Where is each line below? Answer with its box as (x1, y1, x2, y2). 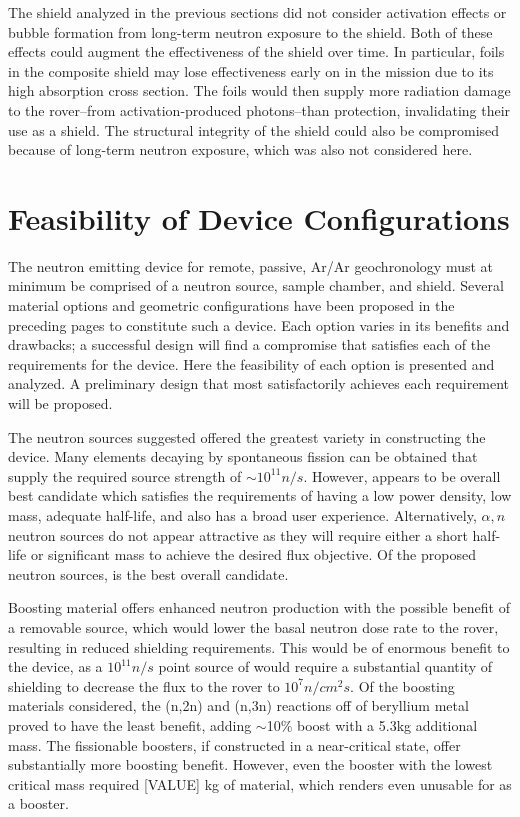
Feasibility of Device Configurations (8, 197, 510, 238)
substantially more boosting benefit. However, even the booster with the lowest (8, 754, 493, 775)
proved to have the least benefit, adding (8, 714, 252, 735)
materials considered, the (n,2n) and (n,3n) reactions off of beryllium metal (8, 695, 469, 716)
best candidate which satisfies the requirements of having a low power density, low (8, 485, 512, 506)
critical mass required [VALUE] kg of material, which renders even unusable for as (8, 773, 512, 794)
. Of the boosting (350, 675, 455, 696)
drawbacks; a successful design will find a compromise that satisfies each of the (8, 334, 491, 355)
